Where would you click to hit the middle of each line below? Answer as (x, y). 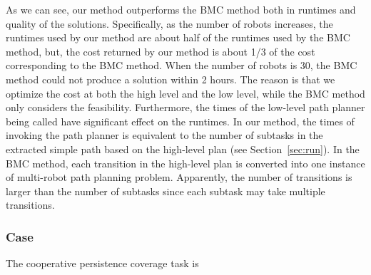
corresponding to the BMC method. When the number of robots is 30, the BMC (182, 65)
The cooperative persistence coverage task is (102, 263)
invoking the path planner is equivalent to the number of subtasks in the (164, 135)
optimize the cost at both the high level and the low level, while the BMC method (185, 93)
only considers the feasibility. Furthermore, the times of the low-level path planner (185, 107)
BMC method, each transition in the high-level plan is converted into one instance (185, 163)
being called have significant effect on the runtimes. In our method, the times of (180, 121)
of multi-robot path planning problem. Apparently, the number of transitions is (179, 177)
